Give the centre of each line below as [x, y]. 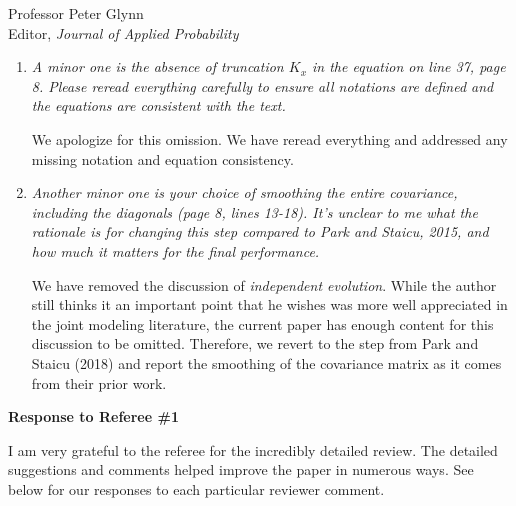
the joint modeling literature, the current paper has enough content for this [262, 323]
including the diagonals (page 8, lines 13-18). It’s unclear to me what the [254, 211]
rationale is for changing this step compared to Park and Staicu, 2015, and [260, 231]
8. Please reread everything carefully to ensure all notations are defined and [262, 85]
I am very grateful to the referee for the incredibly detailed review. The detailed [253, 449]
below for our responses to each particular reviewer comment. [196, 488]
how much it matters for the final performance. [175, 250]
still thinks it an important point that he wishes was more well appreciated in [269, 304]
